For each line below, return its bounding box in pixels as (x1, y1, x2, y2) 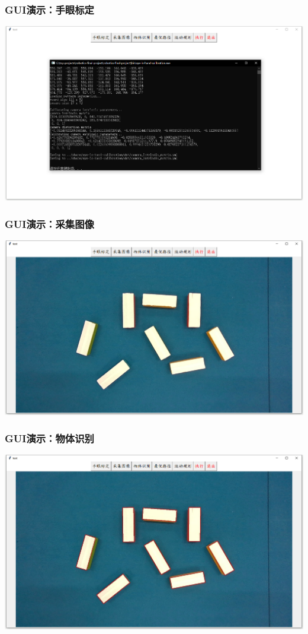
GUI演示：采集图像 (5, 216, 94, 231)
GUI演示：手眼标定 (5, 2, 94, 17)
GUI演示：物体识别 (5, 430, 94, 445)
